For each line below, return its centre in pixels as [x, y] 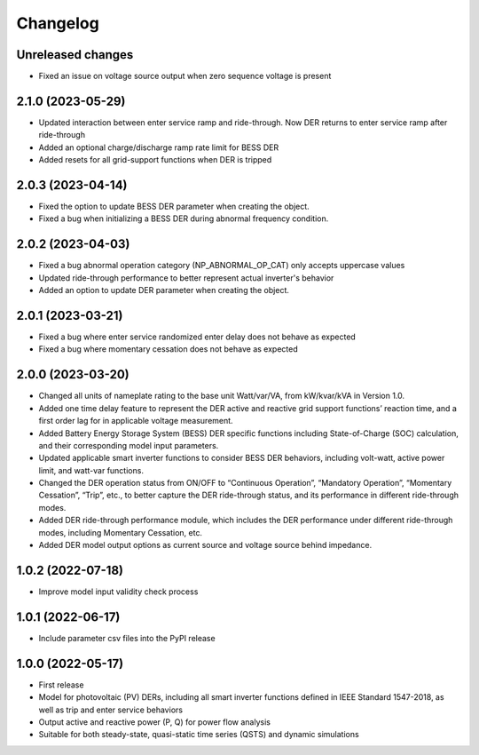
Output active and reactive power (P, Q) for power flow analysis [154, 722]
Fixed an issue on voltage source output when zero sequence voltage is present [185, 76]
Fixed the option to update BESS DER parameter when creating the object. [174, 207]
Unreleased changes [75, 55]
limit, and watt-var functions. [91, 470]
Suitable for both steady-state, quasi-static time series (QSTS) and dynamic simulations [199, 735]
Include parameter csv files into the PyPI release [127, 638]
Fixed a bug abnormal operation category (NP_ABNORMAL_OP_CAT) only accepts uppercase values [222, 266]
